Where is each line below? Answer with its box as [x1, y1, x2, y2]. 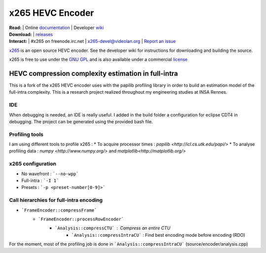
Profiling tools [9, 131, 44, 138]
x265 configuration [9, 160, 57, 167]
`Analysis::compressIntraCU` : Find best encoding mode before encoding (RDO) [71, 232, 246, 238]
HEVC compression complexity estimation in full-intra [9, 69, 178, 77]
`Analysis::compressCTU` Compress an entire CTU [55, 225, 171, 231]
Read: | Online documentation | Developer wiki [9, 25, 104, 31]
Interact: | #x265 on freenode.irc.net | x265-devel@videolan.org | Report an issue [9, 38, 176, 44]
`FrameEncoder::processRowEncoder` [38, 216, 124, 222]
